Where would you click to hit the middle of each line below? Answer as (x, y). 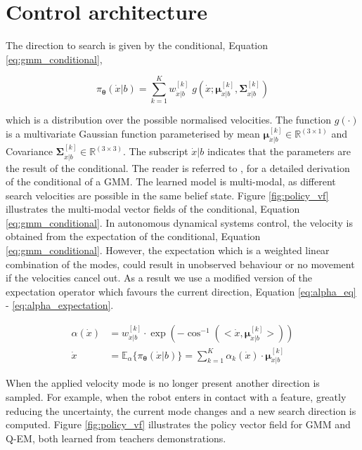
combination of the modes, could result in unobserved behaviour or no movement (180, 264)
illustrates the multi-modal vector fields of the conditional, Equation (153, 209)
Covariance (29, 151)
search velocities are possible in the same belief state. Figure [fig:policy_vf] (167, 195)
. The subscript (155, 151)
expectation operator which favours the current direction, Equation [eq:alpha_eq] (181, 291)
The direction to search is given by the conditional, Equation (137, 45)
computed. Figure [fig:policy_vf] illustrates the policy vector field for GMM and (178, 424)
